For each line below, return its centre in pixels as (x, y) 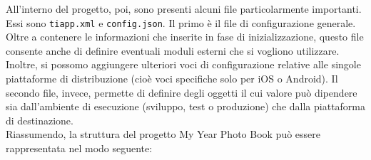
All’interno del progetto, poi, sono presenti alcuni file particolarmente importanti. (184, 9)
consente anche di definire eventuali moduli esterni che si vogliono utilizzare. (173, 50)
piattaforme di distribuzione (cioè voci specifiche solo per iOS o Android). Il (172, 79)
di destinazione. (40, 120)
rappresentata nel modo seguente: (79, 148)
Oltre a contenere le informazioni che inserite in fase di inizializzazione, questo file (185, 37)
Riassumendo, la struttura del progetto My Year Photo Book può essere (163, 134)
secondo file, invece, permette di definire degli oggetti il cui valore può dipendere (182, 92)
